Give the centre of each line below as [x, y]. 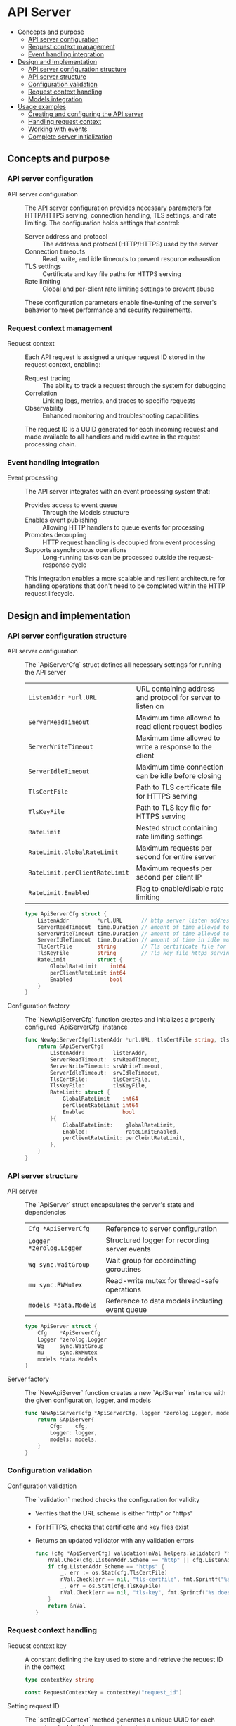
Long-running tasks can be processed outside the [115, 558]
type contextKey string [60, 1680]
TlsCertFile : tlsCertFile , [100, 1079]
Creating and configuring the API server [86, 114]
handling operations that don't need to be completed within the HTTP [125, 586]
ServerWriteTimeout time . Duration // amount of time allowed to [133, 934]
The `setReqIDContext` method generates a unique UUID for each [120, 1720]
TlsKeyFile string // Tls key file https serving [135, 953]
